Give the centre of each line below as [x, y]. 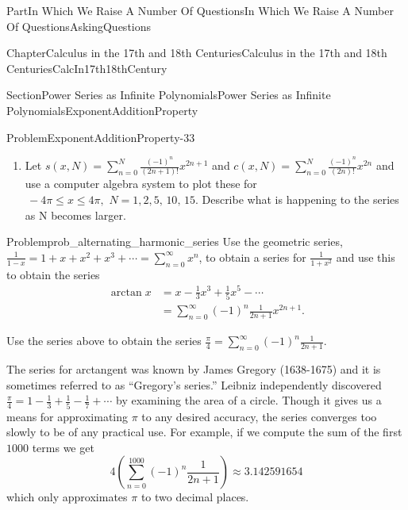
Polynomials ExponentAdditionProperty [102, 110]
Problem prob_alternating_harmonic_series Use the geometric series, [175, 242]
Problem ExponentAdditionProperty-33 [101, 137]
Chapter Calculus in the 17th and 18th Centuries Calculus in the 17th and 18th [197, 53]
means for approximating [67, 416]
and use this [366, 257]
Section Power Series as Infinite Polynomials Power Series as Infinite [169, 95]
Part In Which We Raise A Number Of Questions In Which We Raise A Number [200, 10]
